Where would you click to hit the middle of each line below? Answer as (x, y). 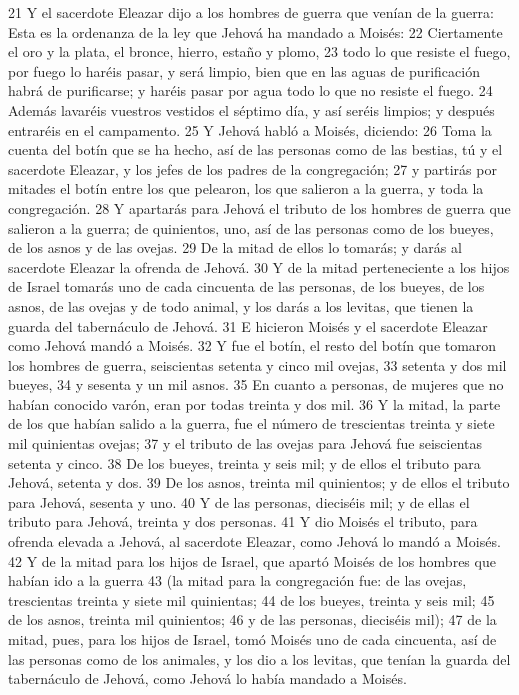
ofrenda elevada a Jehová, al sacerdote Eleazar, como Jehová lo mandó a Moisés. (254, 541)
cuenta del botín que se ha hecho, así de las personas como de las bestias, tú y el (255, 149)
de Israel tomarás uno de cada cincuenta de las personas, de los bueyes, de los (246, 286)
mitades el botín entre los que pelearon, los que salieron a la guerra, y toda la (246, 188)
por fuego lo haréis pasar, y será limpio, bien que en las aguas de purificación (244, 70)
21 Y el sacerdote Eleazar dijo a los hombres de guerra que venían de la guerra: (251, 12)
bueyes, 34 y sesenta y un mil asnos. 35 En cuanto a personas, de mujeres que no (256, 384)
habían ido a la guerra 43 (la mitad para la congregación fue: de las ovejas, (237, 580)
